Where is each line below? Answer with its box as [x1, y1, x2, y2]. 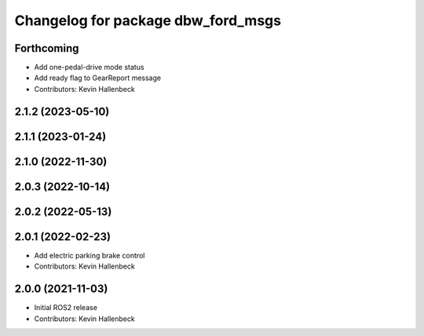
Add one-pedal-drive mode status [34, 63, 144, 72]
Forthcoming [14, 42, 79, 55]
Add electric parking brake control [34, 250, 145, 260]
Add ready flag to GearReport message [34, 73, 161, 82]
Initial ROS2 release [34, 303, 98, 312]
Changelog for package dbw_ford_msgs [14, 12, 282, 29]
